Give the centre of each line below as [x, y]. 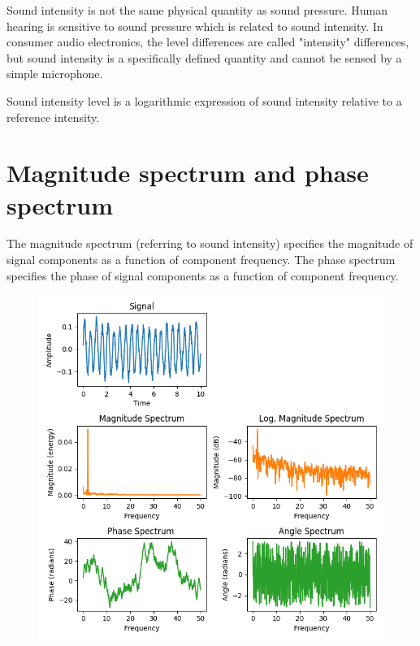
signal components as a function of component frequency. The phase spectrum [201, 260]
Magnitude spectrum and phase [188, 173]
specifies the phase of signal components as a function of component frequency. [203, 275]
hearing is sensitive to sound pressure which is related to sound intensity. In [195, 26]
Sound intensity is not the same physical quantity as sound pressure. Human [197, 10]
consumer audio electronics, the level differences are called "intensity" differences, [208, 42]
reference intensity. [53, 117]
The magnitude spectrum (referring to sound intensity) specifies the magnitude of [210, 243]
